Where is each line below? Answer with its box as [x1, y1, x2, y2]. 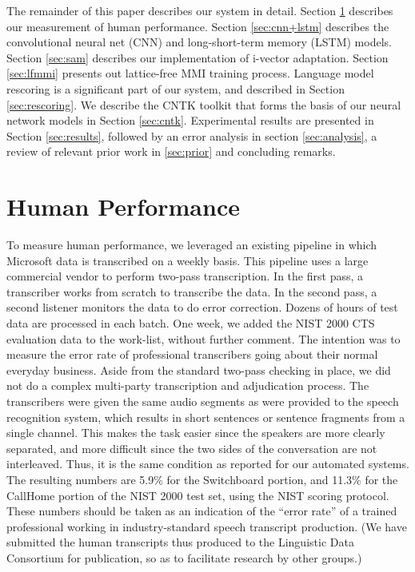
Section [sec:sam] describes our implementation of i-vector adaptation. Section [6, 49, 389, 66]
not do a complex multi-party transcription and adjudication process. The [6, 377, 369, 394]
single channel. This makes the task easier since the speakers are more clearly [6, 424, 385, 441]
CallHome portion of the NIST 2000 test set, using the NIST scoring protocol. [6, 487, 389, 503]
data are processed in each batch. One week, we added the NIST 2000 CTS [6, 315, 375, 332]
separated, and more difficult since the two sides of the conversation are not [6, 439, 377, 456]
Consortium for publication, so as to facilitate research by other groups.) [6, 549, 362, 566]
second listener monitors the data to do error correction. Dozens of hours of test [6, 299, 398, 316]
